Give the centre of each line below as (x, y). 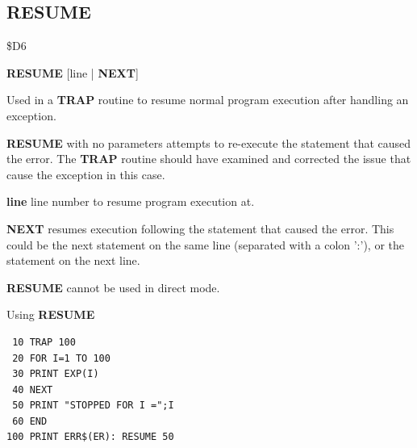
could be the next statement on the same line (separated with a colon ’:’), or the (205, 244)
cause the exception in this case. (86, 174)
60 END (30, 421)
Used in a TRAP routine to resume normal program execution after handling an (208, 100)
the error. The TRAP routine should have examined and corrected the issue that (209, 159)
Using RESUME (51, 314)
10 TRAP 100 (44, 342)
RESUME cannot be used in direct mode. (113, 287)
